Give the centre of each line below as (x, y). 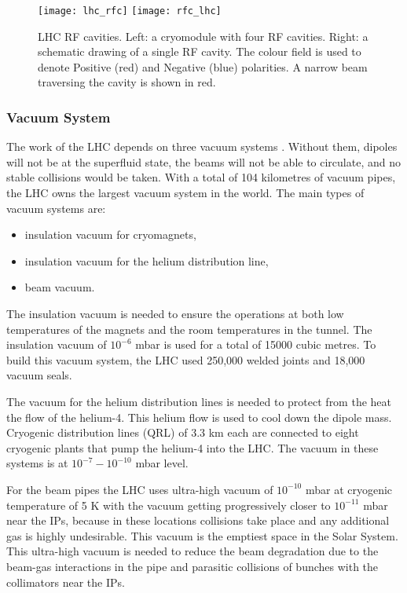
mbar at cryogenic (349, 489)
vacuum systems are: (56, 208)
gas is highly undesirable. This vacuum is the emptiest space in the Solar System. (202, 535)
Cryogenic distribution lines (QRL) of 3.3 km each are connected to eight (183, 432)
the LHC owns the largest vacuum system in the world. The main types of (185, 193)
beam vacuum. (60, 287)
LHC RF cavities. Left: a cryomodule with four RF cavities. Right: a (203, 36)
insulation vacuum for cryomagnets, (110, 234)
